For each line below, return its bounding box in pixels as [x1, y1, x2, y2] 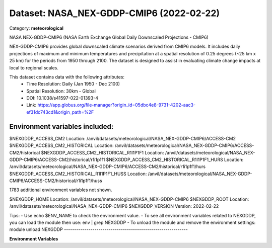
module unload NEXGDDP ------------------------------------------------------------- [9, 226, 188, 232]
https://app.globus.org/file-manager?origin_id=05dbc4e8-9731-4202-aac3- [37, 102, 196, 108]
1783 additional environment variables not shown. [9, 187, 112, 193]
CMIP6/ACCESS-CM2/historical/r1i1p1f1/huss [9, 178, 103, 184]
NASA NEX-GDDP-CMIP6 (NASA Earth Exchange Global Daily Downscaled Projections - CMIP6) [9, 34, 209, 40]
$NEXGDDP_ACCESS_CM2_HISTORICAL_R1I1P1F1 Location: [41, 149, 164, 155]
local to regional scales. [9, 64, 59, 70]
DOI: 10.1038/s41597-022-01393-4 [26, 95, 98, 101]
